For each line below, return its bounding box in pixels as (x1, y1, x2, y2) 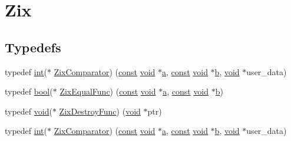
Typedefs (5, 38, 61, 56)
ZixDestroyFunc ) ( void (59, 105, 141, 117)
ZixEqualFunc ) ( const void (59, 85, 156, 98)
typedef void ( (5, 105, 52, 117)
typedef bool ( (5, 85, 53, 98)
